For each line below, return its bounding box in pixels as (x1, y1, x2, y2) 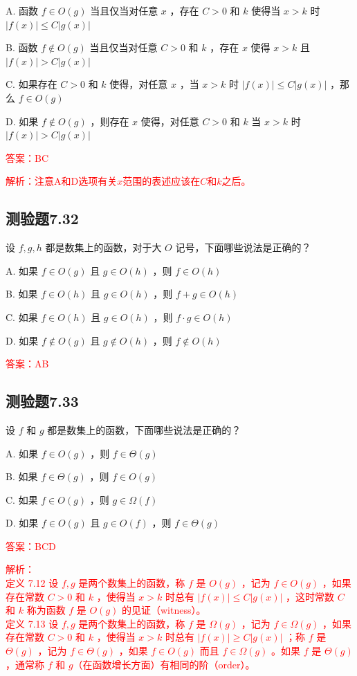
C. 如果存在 (6, 77, 57, 91)
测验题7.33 (6, 390, 79, 412)
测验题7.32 (6, 208, 79, 229)
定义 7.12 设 (6, 576, 59, 590)
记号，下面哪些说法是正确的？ (175, 240, 311, 255)
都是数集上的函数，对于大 (45, 240, 162, 255)
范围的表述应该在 (122, 174, 201, 188)
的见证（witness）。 (122, 603, 206, 617)
